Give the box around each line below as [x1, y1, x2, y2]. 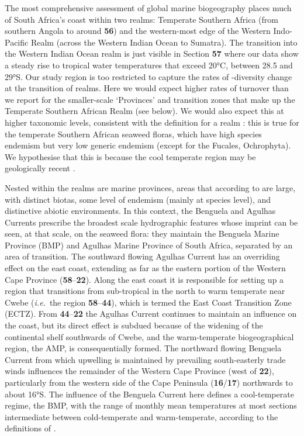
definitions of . [5, 422, 56, 434]
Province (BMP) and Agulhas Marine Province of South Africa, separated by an [5, 238, 293, 251]
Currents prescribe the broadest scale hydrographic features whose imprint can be [5, 216, 298, 228]
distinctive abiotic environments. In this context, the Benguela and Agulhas [5, 205, 276, 217]
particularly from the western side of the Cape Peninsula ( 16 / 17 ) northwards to [5, 376, 293, 388]
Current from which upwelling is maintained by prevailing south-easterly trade [5, 353, 286, 365]
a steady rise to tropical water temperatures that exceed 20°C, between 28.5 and [5, 58, 293, 71]
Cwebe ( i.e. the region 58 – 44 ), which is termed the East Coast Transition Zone [5, 296, 292, 308]
